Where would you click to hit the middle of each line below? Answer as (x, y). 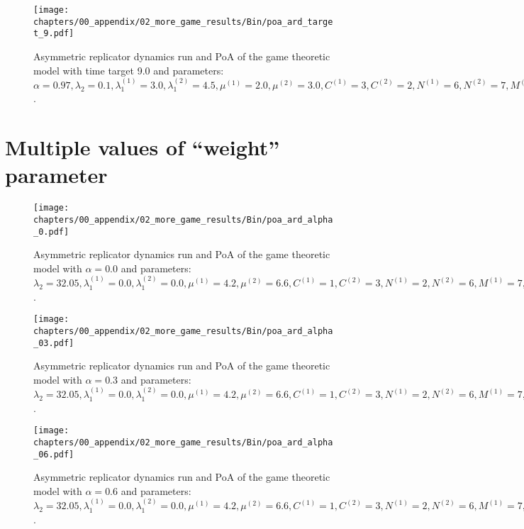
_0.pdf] (51, 232)
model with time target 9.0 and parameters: (129, 70)
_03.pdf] (54, 343)
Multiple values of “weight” (143, 147)
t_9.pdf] (54, 34)
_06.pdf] (54, 454)
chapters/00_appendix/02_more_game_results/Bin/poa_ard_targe (183, 22)
